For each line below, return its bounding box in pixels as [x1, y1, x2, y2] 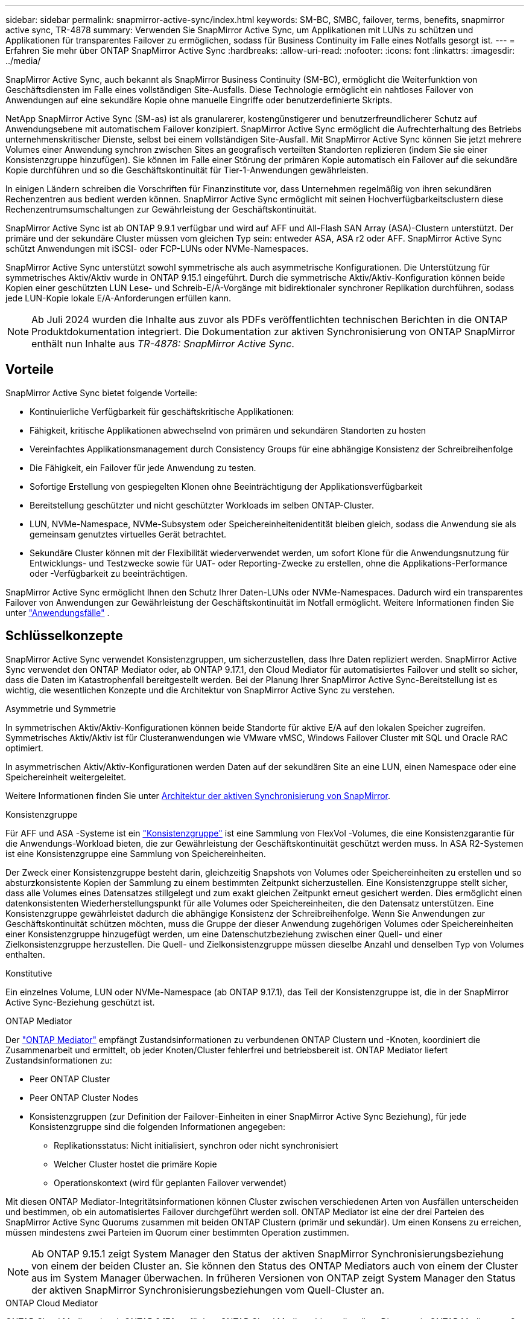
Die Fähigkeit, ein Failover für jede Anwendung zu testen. [30, 462, 256, 473]
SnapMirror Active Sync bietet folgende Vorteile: [5, 387, 198, 398]
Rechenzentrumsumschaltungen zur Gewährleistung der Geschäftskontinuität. [5, 204, 317, 214]
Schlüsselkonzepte [5, 628, 123, 644]
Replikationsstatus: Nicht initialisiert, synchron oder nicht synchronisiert [54, 1140, 338, 1151]
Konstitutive [5, 968, 52, 978]
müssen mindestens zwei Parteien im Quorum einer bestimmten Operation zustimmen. [5, 1227, 349, 1237]
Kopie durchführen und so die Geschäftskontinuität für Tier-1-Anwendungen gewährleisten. [5, 165, 369, 175]
